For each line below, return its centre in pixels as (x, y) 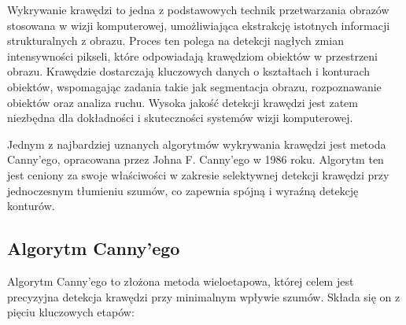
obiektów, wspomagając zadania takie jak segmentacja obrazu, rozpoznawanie (194, 86)
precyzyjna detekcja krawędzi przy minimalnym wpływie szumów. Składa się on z (204, 296)
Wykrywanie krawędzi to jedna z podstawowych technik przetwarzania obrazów (198, 9)
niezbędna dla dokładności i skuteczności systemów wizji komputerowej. (180, 118)
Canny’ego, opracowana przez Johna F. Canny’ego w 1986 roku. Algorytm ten (196, 159)
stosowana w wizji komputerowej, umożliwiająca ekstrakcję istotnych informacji (199, 25)
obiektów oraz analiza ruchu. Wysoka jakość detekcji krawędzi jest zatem (183, 102)
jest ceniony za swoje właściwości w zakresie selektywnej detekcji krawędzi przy (198, 174)
